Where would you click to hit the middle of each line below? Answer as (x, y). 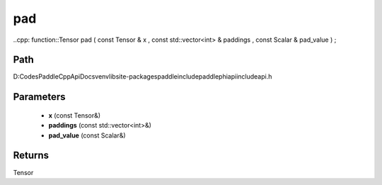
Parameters (39, 97)
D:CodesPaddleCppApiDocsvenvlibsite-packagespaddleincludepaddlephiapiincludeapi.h (143, 77)
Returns (31, 156)
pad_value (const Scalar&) (87, 135)
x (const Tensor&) (75, 115)
